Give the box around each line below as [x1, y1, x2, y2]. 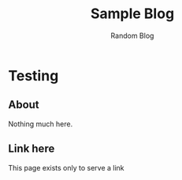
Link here [8, 142, 55, 156]
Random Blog [110, 31, 154, 40]
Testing [8, 66, 59, 84]
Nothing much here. [8, 119, 73, 129]
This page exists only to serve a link [8, 163, 124, 172]
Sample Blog [90, 5, 175, 23]
